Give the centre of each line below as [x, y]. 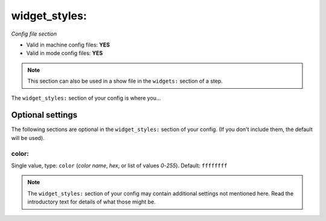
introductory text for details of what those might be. [92, 202]
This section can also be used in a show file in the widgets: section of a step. [125, 81]
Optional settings [44, 115]
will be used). [28, 138]
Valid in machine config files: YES [68, 45]
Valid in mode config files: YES [65, 53]
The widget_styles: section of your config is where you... [86, 98]
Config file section [34, 34]
